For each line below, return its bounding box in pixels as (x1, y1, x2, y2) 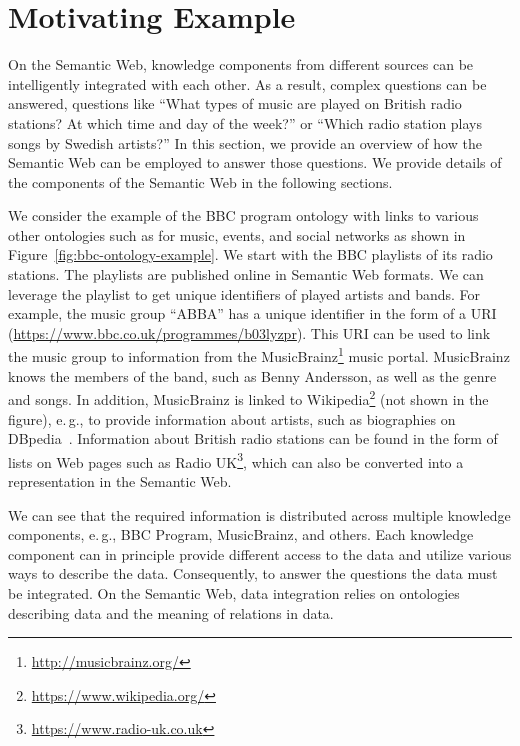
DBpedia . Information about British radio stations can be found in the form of (8, 428, 498, 449)
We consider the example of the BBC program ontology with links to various (8, 205, 479, 226)
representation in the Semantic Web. (8, 470, 232, 491)
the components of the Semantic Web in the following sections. (8, 171, 393, 192)
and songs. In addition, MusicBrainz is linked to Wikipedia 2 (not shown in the (8, 386, 489, 409)
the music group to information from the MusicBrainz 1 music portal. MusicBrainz (8, 343, 510, 367)
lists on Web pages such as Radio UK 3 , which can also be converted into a (8, 448, 464, 472)
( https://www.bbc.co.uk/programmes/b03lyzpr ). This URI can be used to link (8, 322, 491, 343)
